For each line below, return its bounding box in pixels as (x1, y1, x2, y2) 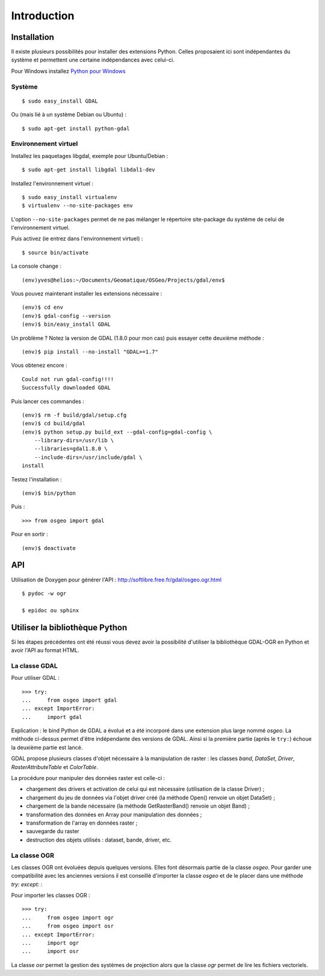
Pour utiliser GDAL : (11, 674, 60, 682)
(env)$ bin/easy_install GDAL (22, 321, 111, 328)
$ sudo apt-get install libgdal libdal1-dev (22, 166, 156, 173)
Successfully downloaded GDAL (22, 384, 111, 391)
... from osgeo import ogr (22, 914, 114, 921)
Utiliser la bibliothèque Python (11, 622, 128, 633)
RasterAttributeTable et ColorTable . (11, 763, 99, 770)
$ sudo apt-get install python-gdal (22, 125, 130, 132)
